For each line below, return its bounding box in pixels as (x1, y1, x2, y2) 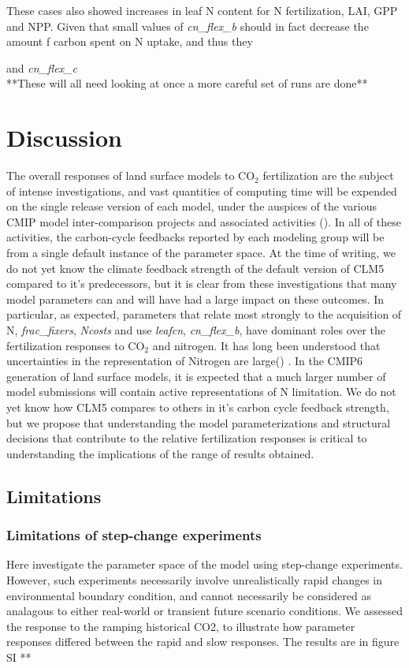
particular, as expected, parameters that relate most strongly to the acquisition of (6, 306, 402, 323)
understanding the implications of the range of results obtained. (6, 445, 314, 461)
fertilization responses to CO (6, 337, 145, 353)
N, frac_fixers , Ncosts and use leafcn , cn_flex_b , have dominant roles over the (6, 322, 386, 338)
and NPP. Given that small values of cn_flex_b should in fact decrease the (6, 17, 369, 34)
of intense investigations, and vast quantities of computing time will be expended (6, 182, 397, 199)
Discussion (6, 121, 122, 154)
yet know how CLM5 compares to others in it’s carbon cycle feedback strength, (6, 399, 389, 415)
